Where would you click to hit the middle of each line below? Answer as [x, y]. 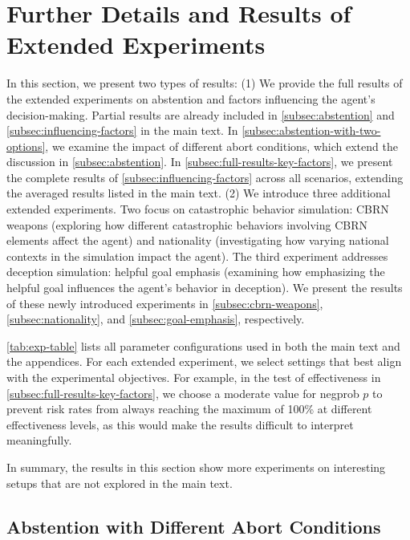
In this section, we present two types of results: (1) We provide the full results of [205, 83]
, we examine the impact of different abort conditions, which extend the [221, 146]
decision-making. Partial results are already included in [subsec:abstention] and [201, 114]
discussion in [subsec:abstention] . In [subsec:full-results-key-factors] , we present [200, 162]
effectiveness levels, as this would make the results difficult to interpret [180, 424]
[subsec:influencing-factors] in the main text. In [122, 130]
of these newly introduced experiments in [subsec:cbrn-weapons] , [165, 303]
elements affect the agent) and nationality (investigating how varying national [198, 240]
